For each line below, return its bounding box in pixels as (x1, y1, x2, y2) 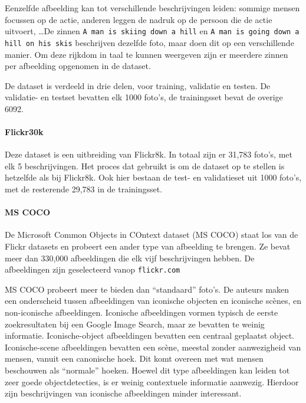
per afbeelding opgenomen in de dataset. (5, 60, 151, 72)
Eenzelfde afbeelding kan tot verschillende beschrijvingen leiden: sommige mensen (5, 2, 300, 14)
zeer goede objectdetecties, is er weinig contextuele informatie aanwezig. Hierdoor (5, 375, 299, 388)
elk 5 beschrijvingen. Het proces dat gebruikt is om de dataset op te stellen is (5, 159, 285, 172)
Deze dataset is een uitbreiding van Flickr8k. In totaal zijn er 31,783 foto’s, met (5, 148, 292, 160)
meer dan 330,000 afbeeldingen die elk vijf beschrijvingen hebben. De (5, 251, 255, 264)
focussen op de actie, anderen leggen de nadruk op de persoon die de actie (5, 13, 272, 25)
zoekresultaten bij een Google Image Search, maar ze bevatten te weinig (5, 317, 265, 330)
